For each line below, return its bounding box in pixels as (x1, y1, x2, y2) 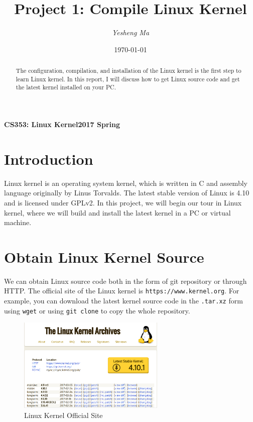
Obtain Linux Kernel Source (4, 246, 204, 267)
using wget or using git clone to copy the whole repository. (4, 305, 190, 315)
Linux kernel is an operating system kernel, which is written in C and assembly (4, 177, 247, 188)
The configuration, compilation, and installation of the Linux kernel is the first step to (16, 66, 241, 75)
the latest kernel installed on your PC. (16, 83, 116, 91)
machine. (4, 217, 32, 228)
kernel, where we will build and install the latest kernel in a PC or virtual (4, 207, 231, 218)
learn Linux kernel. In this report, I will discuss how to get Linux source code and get (16, 74, 240, 83)
